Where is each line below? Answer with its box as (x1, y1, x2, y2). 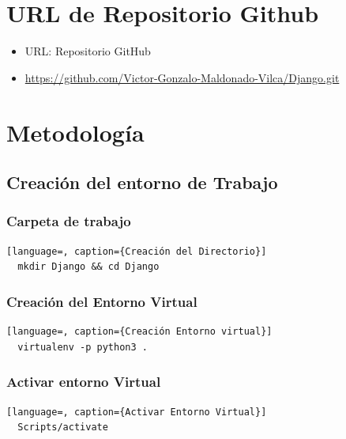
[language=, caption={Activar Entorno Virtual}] (6, 406, 267, 418)
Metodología (6, 115, 145, 148)
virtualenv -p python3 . (17, 341, 148, 353)
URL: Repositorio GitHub (24, 43, 151, 59)
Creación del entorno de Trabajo (6, 170, 278, 195)
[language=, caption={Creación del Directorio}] (6, 245, 267, 257)
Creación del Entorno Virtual (6, 291, 197, 311)
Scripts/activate (17, 422, 108, 433)
